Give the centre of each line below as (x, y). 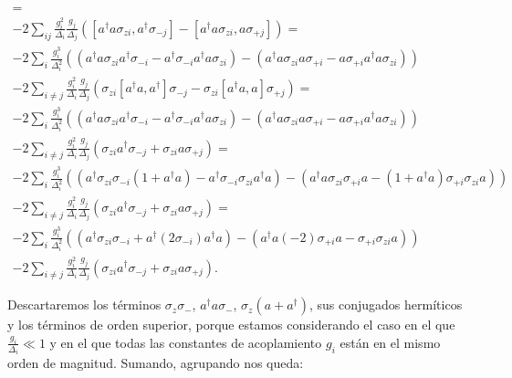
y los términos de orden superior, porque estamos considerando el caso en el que (231, 325)
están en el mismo (390, 342)
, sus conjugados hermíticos (386, 304)
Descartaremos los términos (84, 304)
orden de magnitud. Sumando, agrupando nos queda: (156, 363)
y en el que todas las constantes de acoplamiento (186, 342)
